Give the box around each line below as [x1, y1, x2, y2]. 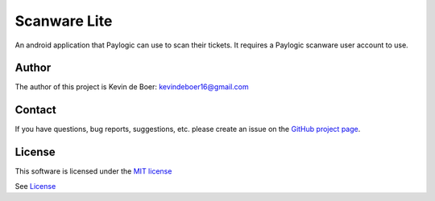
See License [14, 181, 56, 191]
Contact [14, 103, 56, 117]
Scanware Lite [14, 12, 113, 30]
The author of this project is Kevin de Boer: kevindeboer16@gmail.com [14, 82, 249, 92]
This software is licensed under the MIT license [14, 166, 172, 176]
